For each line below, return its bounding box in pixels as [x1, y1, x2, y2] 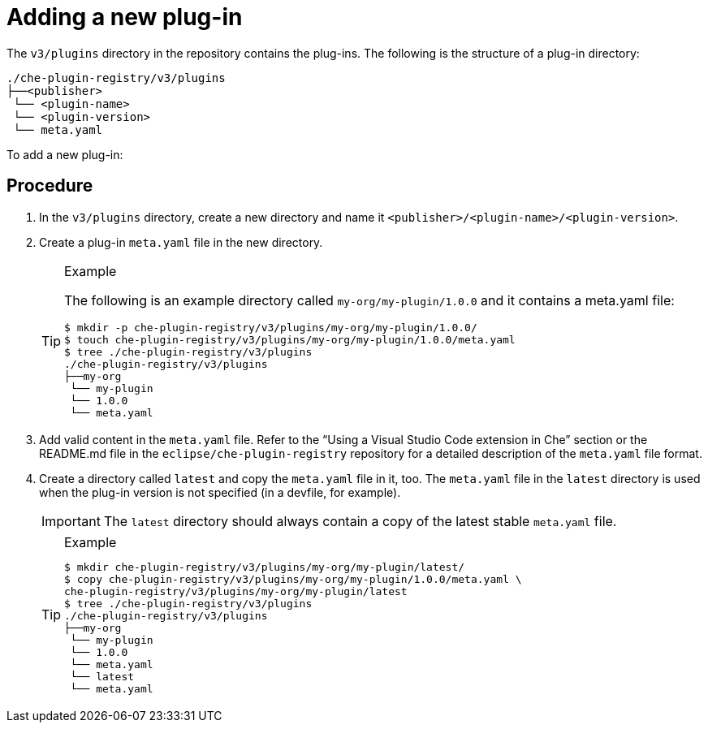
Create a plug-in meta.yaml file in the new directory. [39, 235, 323, 249]
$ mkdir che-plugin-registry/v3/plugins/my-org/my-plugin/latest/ [64, 560, 465, 573]
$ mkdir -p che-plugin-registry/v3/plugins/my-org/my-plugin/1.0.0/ [64, 321, 477, 334]
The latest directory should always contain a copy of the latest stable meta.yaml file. [103, 512, 617, 529]
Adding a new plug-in [6, 3, 243, 31]
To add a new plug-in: [6, 147, 123, 162]
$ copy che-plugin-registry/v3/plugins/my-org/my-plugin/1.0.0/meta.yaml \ [64, 572, 522, 585]
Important [41, 512, 101, 529]
